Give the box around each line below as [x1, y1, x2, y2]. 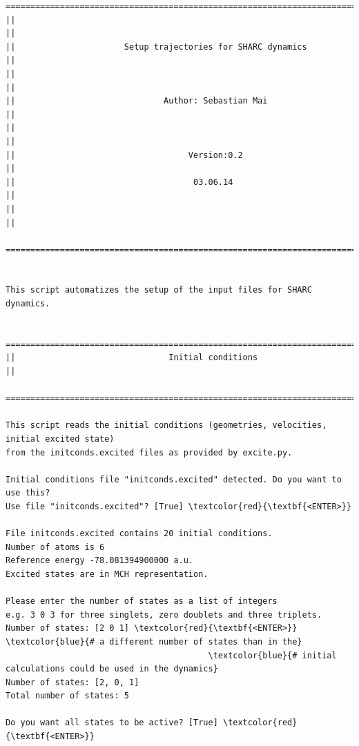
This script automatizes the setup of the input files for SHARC [6, 285, 312, 295]
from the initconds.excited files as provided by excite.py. [6, 447, 293, 458]
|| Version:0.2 [6, 150, 243, 160]
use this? [6, 488, 50, 498]
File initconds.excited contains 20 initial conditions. [6, 529, 273, 539]
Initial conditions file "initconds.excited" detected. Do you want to [6, 474, 342, 484]
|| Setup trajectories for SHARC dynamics [6, 41, 307, 52]
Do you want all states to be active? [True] [6, 718, 218, 728]
